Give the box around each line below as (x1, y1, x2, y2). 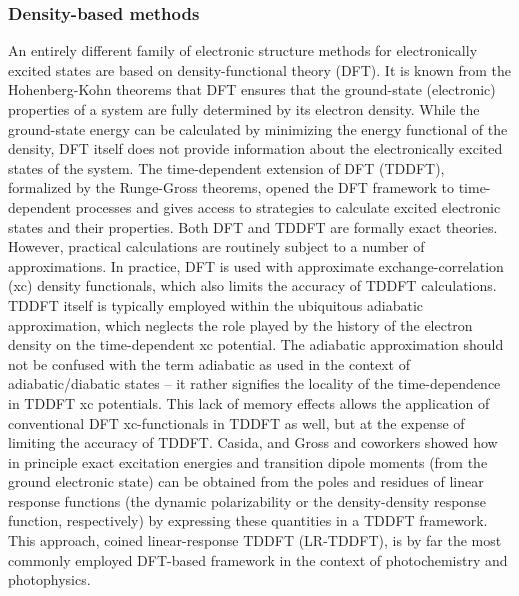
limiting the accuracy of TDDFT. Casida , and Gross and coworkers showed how (8, 432, 498, 453)
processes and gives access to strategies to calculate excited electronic (75, 196, 501, 217)
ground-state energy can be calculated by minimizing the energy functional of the (8, 118, 508, 139)
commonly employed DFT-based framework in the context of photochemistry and (8, 549, 508, 570)
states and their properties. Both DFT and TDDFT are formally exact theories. (8, 216, 498, 237)
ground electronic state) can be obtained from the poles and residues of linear (8, 471, 484, 492)
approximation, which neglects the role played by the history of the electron (8, 314, 473, 335)
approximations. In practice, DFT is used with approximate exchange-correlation (8, 255, 504, 276)
